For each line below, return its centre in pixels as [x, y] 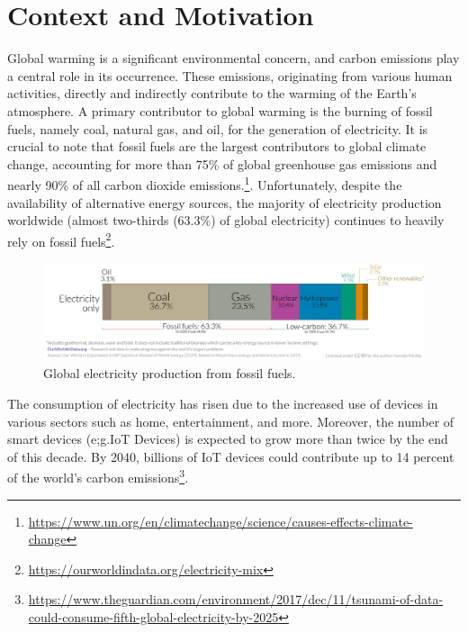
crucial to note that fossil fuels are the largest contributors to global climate [217, 146]
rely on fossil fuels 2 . [61, 239]
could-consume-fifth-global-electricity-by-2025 [153, 617]
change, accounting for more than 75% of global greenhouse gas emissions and [222, 163]
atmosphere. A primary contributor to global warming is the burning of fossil [220, 110]
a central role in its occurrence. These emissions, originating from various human [230, 75]
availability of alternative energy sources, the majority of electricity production [225, 202]
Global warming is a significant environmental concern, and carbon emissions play [234, 58]
